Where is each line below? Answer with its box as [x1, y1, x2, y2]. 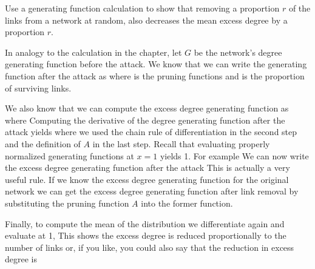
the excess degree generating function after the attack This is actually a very [5, 161, 290, 174]
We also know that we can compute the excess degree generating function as [5, 102, 289, 115]
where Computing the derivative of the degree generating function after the [5, 113, 285, 126]
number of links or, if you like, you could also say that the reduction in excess [5, 241, 294, 253]
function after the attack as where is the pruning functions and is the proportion [5, 69, 305, 82]
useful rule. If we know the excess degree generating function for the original [5, 173, 289, 185]
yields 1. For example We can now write [160, 149, 309, 162]
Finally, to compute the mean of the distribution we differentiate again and [5, 217, 285, 230]
